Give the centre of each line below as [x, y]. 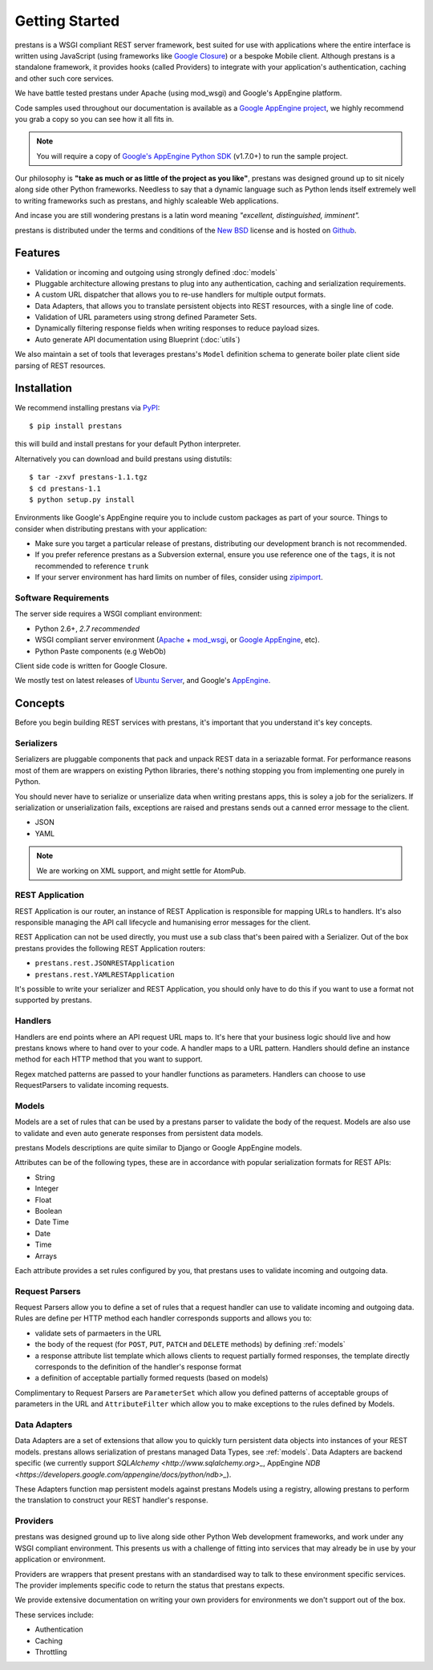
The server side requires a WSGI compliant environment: [108, 614]
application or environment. [60, 1559]
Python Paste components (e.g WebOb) [101, 651]
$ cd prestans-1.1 [65, 488]
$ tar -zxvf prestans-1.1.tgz [89, 477]
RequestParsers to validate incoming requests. [92, 1086]
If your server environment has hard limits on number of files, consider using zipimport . [179, 577]
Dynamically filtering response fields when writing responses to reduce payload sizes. [177, 328]
